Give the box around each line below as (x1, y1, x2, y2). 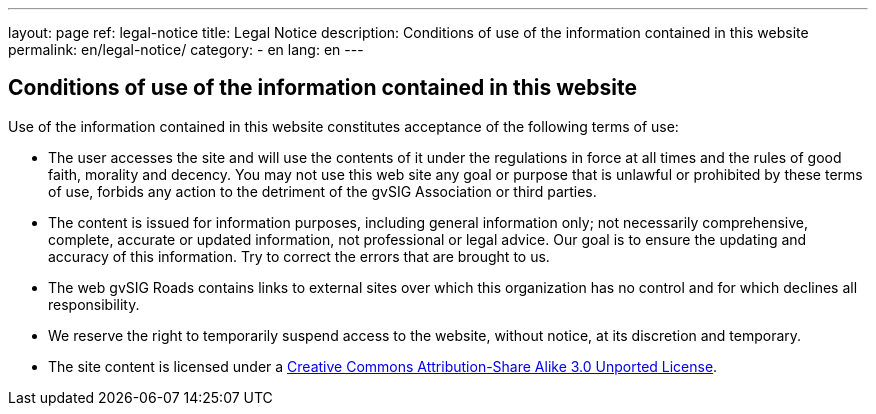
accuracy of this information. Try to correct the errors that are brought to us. (48, 247, 550, 265)
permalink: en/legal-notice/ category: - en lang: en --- (8, 41, 364, 58)
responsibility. (48, 295, 140, 313)
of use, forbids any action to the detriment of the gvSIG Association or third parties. (48, 182, 597, 200)
